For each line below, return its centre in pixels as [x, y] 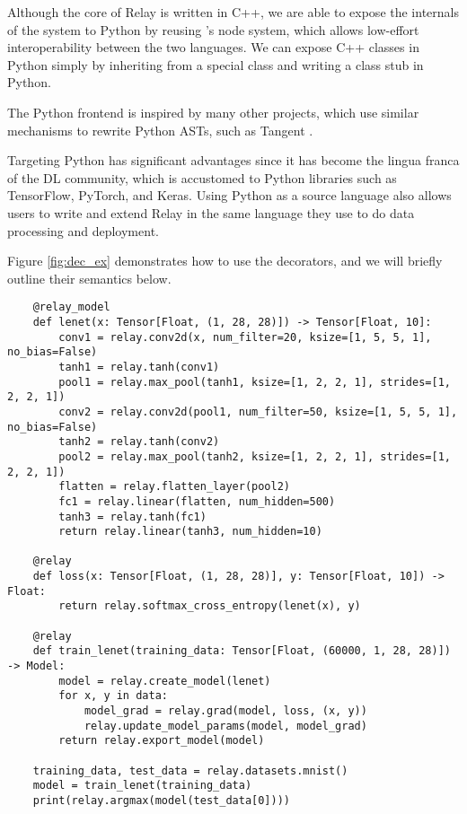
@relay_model [71, 307]
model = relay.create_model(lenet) [165, 681]
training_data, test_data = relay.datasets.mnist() [190, 770]
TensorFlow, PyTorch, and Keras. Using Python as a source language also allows [229, 195]
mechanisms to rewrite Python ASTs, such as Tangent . [160, 130]
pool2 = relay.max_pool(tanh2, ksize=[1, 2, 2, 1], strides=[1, [255, 456]
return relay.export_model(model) [162, 741]
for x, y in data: [113, 696]
